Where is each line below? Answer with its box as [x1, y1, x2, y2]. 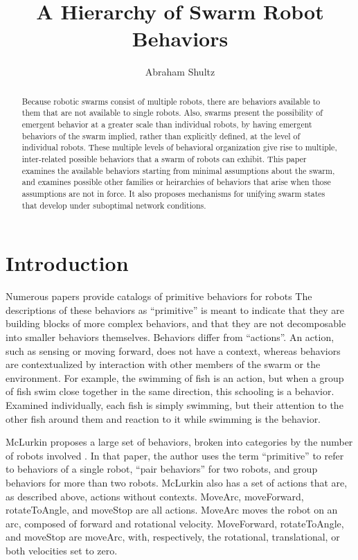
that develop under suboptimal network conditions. [21, 199, 206, 211]
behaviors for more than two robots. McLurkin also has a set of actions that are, [6, 475, 348, 489]
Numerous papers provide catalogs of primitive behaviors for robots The [6, 289, 312, 304]
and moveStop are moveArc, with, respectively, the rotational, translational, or [6, 530, 340, 544]
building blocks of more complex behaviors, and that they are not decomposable [6, 316, 346, 331]
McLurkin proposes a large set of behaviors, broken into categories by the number [6, 435, 353, 449]
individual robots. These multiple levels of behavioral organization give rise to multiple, [21, 141, 337, 153]
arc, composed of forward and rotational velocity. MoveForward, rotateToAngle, [6, 516, 344, 530]
